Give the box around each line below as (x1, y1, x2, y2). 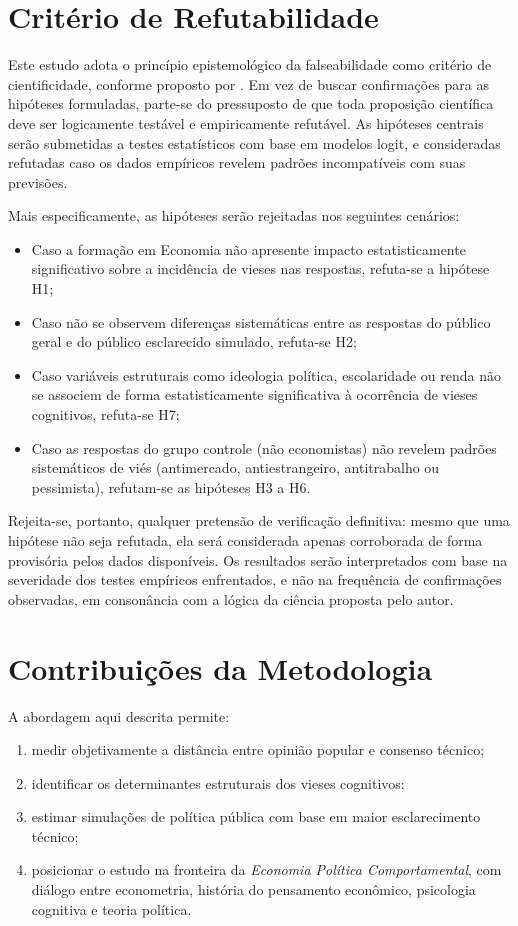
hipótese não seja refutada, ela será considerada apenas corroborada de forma (8, 530, 483, 550)
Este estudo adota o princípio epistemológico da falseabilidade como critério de (8, 54, 492, 75)
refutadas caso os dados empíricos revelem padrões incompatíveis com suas (8, 152, 466, 173)
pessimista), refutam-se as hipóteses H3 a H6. (31, 476, 311, 497)
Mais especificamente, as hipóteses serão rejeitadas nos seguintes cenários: (8, 205, 460, 226)
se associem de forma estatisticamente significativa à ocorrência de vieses (31, 384, 478, 405)
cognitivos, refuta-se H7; (31, 404, 180, 425)
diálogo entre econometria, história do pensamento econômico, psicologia (31, 879, 476, 900)
